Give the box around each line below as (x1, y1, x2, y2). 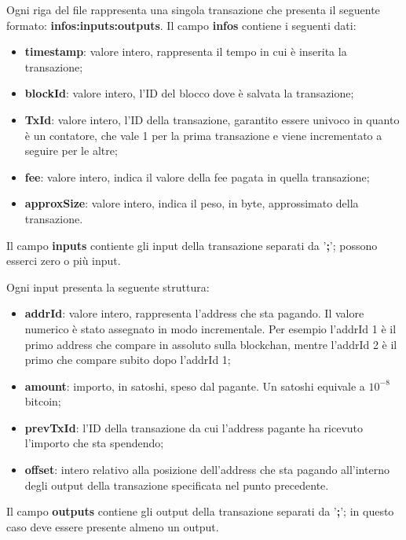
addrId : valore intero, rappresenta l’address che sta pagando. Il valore (24, 305, 364, 321)
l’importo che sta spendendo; (24, 435, 164, 451)
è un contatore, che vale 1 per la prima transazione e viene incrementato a (24, 127, 382, 143)
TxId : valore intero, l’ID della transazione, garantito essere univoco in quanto (24, 111, 400, 127)
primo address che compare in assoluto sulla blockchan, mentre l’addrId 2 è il (24, 336, 397, 352)
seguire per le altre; (24, 142, 118, 159)
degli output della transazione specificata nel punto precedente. (24, 476, 329, 493)
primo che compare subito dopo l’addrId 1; (24, 351, 231, 368)
